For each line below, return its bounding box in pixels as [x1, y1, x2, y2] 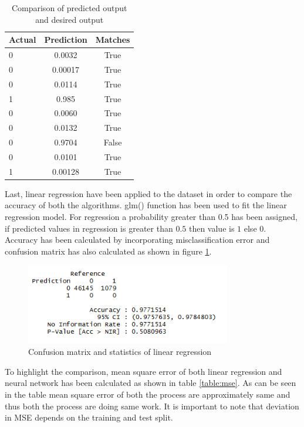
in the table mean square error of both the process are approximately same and [5, 388, 291, 401]
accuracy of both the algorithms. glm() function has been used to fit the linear [5, 199, 287, 211]
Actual [9, 33, 36, 46]
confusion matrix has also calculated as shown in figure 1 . [5, 245, 212, 257]
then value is [188, 222, 235, 234]
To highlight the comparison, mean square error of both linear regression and [5, 365, 282, 377]
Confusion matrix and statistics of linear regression [28, 345, 212, 358]
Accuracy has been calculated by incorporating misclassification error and [5, 233, 270, 246]
